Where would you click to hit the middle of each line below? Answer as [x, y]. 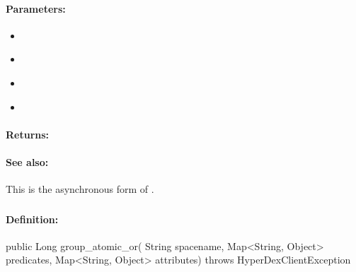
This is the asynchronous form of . [80, 189]
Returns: [28, 134]
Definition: [32, 219]
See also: [27, 161]
